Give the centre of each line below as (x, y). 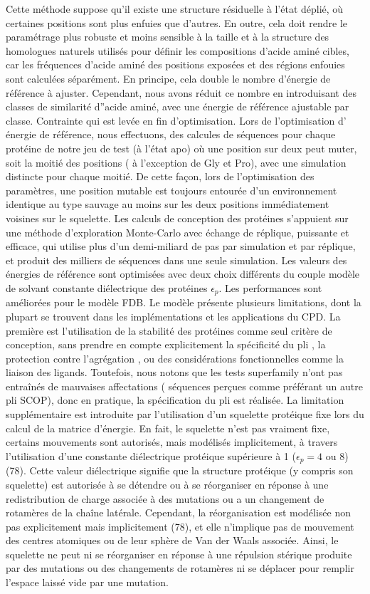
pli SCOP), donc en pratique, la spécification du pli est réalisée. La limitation (175, 400)
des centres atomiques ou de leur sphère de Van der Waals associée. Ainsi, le (172, 540)
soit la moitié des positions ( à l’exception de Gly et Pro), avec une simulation (176, 162)
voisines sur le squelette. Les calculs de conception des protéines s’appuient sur (177, 218)
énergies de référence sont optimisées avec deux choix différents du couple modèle (183, 274)
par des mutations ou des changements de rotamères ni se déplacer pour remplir (180, 568)
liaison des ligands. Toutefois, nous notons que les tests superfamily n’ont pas (174, 372)
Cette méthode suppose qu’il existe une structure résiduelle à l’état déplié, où (175, 9)
